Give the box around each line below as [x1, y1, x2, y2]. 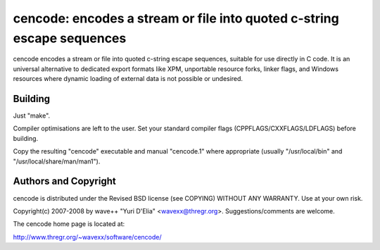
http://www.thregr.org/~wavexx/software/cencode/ [13, 232, 162, 241]
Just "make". [13, 111, 51, 120]
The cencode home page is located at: [13, 220, 125, 228]
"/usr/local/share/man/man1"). [13, 157, 101, 165]
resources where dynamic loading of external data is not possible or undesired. [13, 75, 243, 83]
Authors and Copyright [13, 175, 116, 187]
